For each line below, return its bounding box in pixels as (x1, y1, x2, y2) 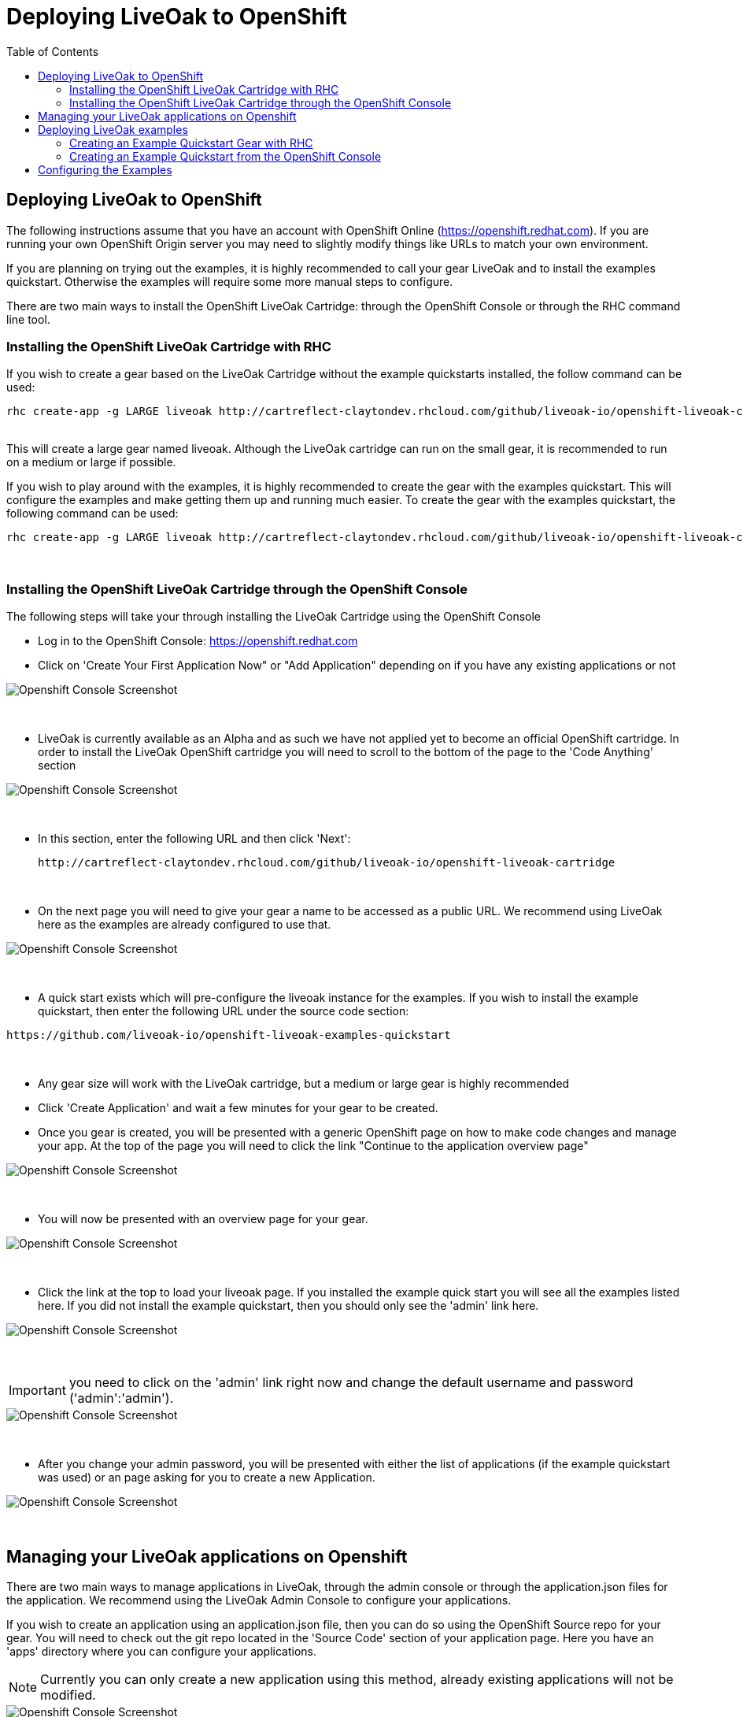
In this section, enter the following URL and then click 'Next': (38, 832, 351, 846)
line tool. (6, 312, 50, 326)
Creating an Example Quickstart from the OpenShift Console (69, 149, 382, 163)
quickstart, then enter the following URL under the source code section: (38, 1004, 409, 1018)
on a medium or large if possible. (6, 455, 176, 469)
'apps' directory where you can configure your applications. (6, 1644, 317, 1658)
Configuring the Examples (38, 162, 172, 176)
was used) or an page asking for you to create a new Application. (38, 1470, 375, 1485)
